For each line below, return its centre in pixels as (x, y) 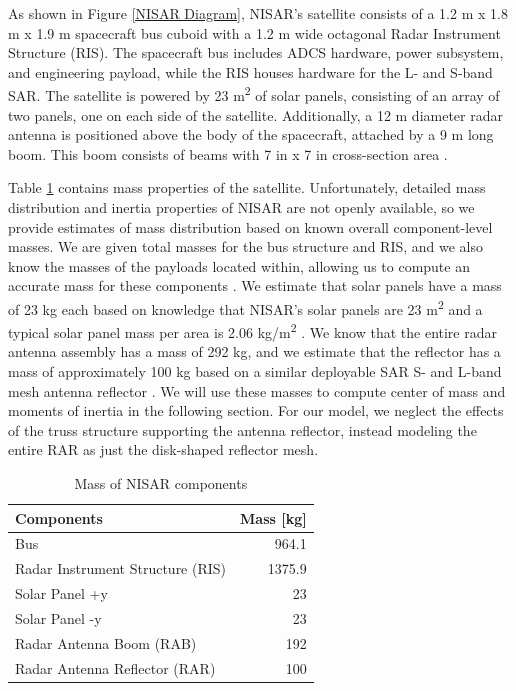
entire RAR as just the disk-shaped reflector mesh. (163, 449)
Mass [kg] (273, 517)
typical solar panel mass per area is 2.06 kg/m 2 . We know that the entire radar (252, 330)
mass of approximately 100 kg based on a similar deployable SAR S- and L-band (255, 371)
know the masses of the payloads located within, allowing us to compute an (239, 265)
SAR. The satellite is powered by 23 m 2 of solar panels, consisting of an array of (254, 94)
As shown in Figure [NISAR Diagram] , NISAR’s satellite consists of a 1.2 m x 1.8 (258, 13)
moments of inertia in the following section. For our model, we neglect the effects (256, 410)
